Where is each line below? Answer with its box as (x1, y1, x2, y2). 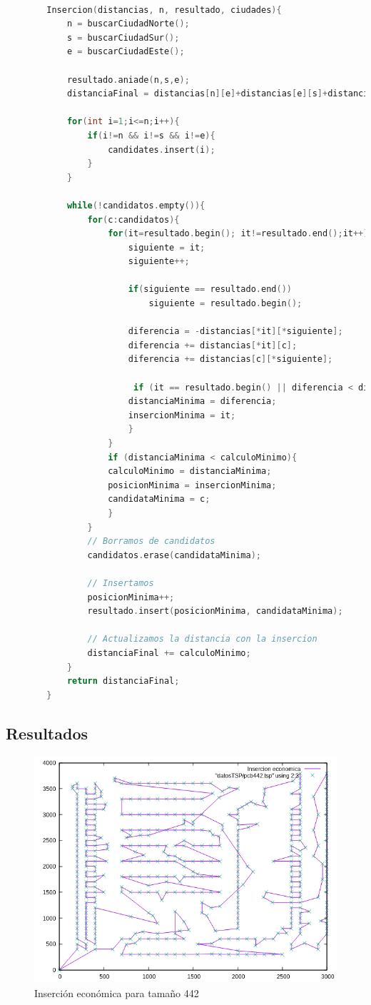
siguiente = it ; (128, 242, 205, 253)
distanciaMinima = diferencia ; (128, 396, 277, 407)
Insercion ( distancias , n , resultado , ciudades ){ (46, 4, 282, 15)
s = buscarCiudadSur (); (66, 32, 180, 43)
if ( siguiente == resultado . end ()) (128, 284, 292, 295)
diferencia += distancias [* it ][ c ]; (128, 340, 298, 350)
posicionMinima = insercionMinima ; (108, 480, 277, 490)
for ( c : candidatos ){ (87, 214, 180, 225)
